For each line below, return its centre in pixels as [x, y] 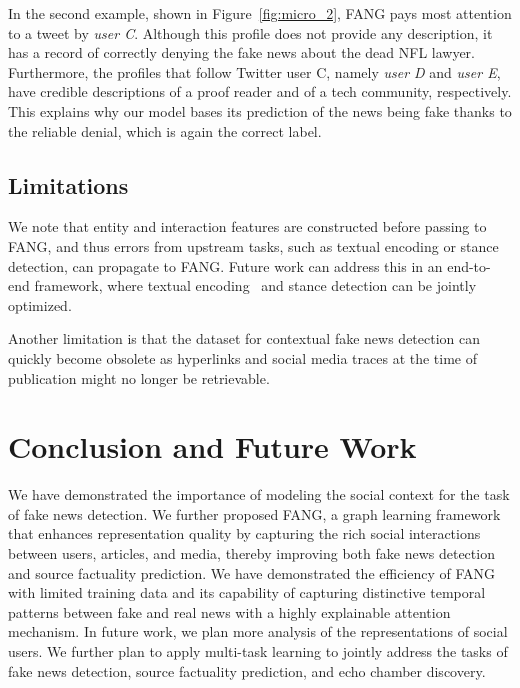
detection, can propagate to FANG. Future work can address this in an [225, 265]
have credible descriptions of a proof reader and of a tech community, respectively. [260, 91]
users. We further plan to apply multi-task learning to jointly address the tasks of [258, 650]
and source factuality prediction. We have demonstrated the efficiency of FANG [252, 572]
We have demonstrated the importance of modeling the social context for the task [259, 494]
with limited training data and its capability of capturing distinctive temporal [247, 592]
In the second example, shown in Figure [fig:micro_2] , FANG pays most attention [260, 13]
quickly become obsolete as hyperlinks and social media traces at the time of [243, 357]
